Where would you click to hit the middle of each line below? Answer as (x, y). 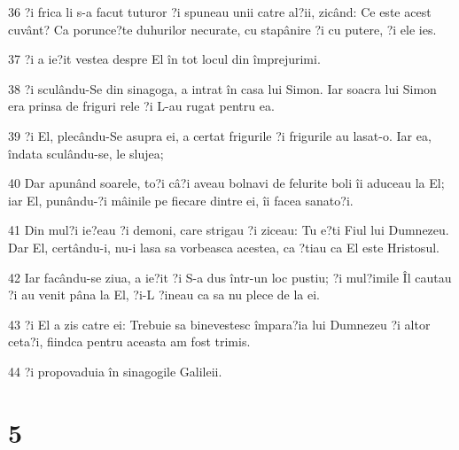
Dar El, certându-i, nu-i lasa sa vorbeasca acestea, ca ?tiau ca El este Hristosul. (224, 247)
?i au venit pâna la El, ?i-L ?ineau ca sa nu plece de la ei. (164, 295)
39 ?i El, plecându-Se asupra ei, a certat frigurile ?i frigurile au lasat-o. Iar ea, (220, 135)
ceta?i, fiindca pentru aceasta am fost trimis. (129, 341)
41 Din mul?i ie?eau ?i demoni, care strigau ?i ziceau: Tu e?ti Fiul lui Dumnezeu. (229, 230)
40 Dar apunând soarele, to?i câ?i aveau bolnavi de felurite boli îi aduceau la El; (226, 183)
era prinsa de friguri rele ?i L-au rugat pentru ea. (141, 106)
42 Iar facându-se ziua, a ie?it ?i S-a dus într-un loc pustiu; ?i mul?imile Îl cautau (230, 277)
